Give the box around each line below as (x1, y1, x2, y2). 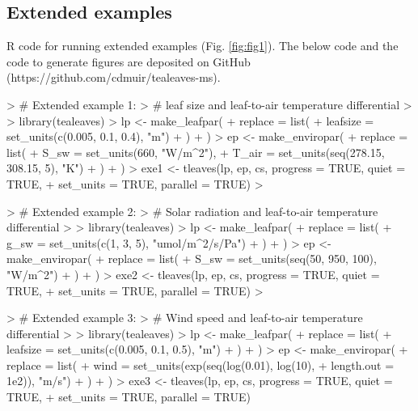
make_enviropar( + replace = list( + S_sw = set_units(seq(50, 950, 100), (6, 250, 377, 267)
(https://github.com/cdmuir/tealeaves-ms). (6, 69, 221, 86)
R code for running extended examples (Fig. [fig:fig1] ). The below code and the (6, 37, 399, 54)
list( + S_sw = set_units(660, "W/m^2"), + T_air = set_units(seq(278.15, (6, 143, 385, 160)
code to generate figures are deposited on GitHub (6, 53, 251, 70)
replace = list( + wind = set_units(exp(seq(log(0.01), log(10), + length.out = (6, 356, 395, 373)
